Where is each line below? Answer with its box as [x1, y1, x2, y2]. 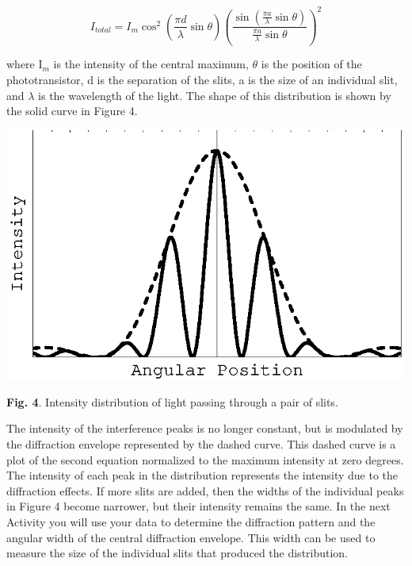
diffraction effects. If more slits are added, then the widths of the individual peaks [6, 482, 404, 499]
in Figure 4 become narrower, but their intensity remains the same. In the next [6, 498, 391, 514]
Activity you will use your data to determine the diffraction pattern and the [6, 514, 376, 530]
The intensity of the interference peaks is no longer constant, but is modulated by [6, 420, 403, 437]
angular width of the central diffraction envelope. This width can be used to [6, 529, 376, 545]
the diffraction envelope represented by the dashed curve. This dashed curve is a [6, 436, 396, 452]
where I [6, 56, 43, 72]
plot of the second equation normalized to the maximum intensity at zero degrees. [6, 451, 404, 468]
